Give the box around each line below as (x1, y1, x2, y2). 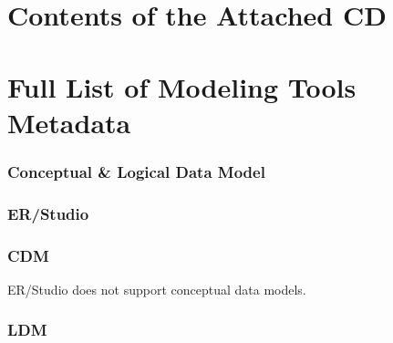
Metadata (7, 103, 131, 140)
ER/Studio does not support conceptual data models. (7, 279, 306, 298)
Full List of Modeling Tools (7, 68, 357, 105)
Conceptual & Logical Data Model (7, 160, 265, 182)
